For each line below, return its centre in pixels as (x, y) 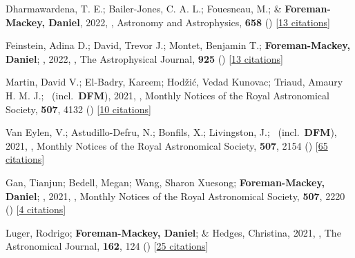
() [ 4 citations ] (36, 209)
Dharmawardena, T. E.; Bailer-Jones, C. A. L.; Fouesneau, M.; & (144, 8)
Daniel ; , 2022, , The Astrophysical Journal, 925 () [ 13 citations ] (144, 58)
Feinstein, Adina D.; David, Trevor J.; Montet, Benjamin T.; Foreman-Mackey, (178, 45)
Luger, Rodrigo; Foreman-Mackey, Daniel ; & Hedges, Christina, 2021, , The (173, 232)
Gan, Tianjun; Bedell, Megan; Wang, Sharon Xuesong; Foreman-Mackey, (165, 182)
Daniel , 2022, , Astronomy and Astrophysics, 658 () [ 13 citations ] (189, 22)
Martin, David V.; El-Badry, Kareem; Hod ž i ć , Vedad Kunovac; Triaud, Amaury (174, 82)
